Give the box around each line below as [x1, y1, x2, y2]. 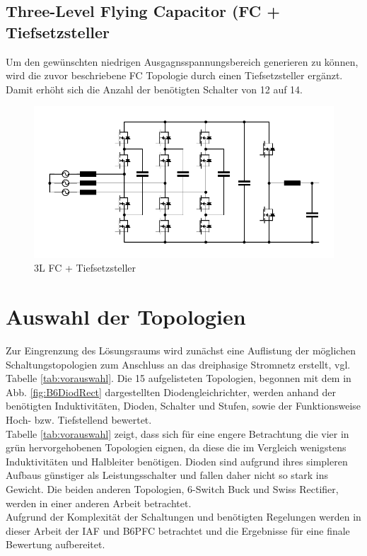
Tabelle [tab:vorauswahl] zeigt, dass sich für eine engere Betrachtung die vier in [6, 426, 349, 441]
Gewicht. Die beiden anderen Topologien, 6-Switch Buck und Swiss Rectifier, [6, 482, 339, 497]
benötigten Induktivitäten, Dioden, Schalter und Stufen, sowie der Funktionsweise [6, 398, 361, 413]
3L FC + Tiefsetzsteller [34, 260, 136, 275]
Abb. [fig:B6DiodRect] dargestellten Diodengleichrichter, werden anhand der [6, 384, 336, 399]
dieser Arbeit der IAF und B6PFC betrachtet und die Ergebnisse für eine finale [6, 523, 350, 538]
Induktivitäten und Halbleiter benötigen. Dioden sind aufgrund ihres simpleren [6, 453, 348, 468]
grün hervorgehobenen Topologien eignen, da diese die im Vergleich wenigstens [6, 440, 346, 455]
